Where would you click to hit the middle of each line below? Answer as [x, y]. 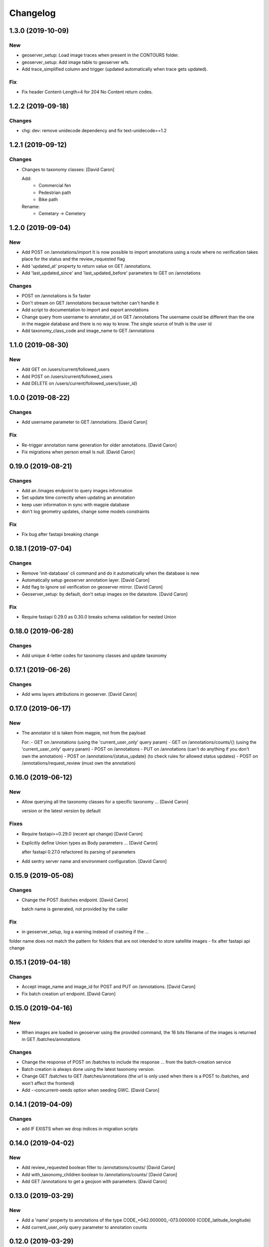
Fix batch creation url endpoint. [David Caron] [69, 994]
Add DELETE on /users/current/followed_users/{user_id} [79, 384]
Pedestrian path [55, 193]
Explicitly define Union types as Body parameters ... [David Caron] [90, 842]
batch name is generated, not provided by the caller [75, 909]
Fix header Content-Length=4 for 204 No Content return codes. [87, 92]
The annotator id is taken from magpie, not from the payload [83, 733]
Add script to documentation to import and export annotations [85, 310]
